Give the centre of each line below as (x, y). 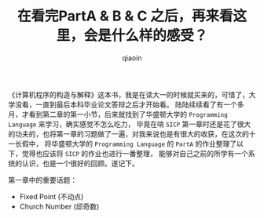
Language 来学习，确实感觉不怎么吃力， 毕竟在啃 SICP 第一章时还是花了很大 (130, 124)
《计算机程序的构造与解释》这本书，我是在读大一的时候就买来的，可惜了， (128, 94)
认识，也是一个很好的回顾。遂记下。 (80, 163)
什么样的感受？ (159, 36)
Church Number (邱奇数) (59, 206)
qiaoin (132, 58)
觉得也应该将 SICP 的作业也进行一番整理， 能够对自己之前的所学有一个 (135, 153)
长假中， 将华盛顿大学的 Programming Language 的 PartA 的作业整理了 (126, 144)
